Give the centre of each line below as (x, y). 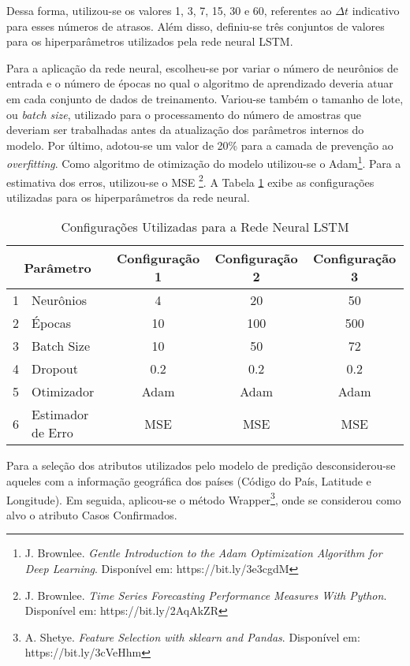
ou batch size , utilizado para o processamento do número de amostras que (184, 114)
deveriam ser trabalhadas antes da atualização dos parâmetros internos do (185, 130)
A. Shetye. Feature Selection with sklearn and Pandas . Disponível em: (192, 636)
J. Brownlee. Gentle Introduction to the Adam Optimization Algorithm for (203, 553)
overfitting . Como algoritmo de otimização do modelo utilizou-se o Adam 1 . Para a (204, 162)
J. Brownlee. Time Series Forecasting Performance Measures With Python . (206, 595)
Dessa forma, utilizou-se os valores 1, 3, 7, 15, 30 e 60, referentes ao (169, 10)
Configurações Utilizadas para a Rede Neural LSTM (205, 227)
